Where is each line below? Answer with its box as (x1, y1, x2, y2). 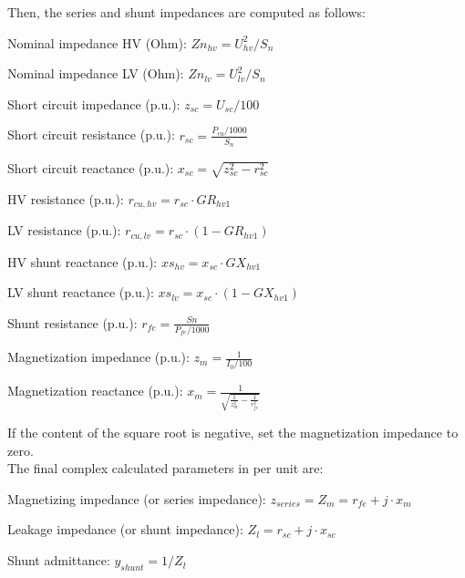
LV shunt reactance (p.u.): (7, 283, 154, 302)
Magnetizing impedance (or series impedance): (7, 489, 266, 508)
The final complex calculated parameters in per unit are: (7, 459, 324, 478)
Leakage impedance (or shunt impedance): (7, 520, 243, 539)
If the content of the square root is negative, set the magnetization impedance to (7, 423, 459, 442)
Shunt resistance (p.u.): (7, 313, 138, 332)
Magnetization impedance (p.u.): (7, 347, 190, 366)
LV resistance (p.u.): (7, 221, 121, 240)
